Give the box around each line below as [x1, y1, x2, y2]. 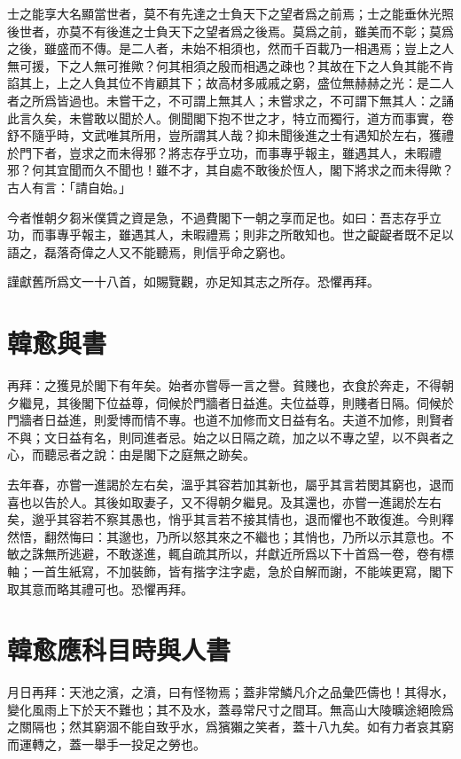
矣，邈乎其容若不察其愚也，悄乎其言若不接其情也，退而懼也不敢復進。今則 [7, 510, 441, 528]
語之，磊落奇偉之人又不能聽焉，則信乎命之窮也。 [7, 242, 293, 261]
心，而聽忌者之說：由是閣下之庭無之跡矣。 [7, 445, 255, 464]
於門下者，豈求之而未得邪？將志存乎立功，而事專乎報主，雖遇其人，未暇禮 [7, 143, 441, 161]
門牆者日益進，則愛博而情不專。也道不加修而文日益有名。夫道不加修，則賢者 [7, 411, 454, 429]
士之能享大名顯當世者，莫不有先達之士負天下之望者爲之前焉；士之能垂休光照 [7, 4, 454, 22]
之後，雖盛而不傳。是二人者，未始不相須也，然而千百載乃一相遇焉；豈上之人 [7, 39, 454, 58]
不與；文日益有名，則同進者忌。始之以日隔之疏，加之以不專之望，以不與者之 [7, 427, 454, 446]
